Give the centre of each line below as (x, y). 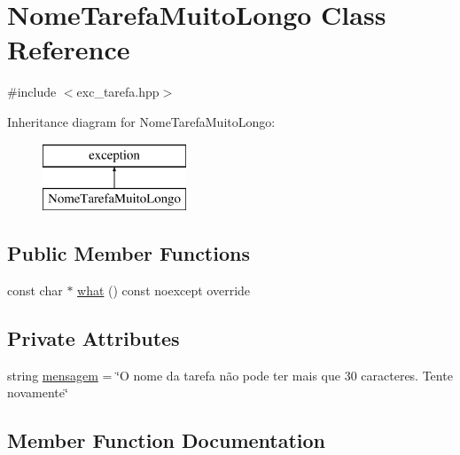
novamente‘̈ (38, 392)
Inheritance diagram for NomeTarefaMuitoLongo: (141, 121)
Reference (69, 49)
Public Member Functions (129, 253)
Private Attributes (94, 337)
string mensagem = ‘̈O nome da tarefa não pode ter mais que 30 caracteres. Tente (230, 375)
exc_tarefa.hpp (118, 92)
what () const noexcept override (164, 290)
